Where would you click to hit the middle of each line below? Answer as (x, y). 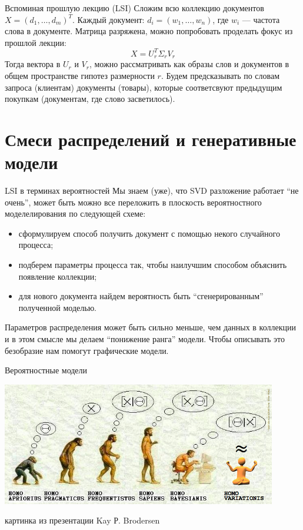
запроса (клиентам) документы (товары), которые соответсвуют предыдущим (144, 87)
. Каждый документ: (109, 19)
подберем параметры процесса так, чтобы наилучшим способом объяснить (153, 264)
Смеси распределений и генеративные (151, 139)
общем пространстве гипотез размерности (80, 75)
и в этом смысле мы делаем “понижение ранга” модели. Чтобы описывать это (145, 338)
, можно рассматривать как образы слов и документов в (189, 64)
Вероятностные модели (46, 370)
